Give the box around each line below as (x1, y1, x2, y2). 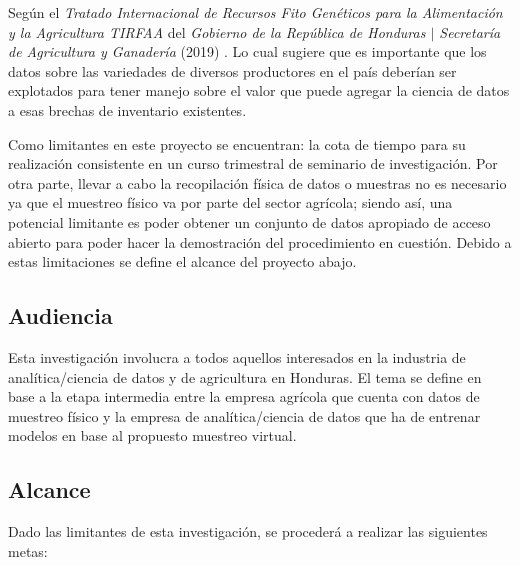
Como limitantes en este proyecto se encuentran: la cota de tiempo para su (8, 133, 466, 154)
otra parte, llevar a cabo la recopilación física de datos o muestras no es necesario (8, 172, 507, 193)
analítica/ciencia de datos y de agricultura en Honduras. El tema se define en (8, 366, 482, 387)
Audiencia (8, 300, 113, 331)
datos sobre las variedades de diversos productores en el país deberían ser (8, 60, 457, 81)
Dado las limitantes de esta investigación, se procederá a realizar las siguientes (8, 521, 488, 542)
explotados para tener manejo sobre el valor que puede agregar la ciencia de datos (8, 80, 510, 101)
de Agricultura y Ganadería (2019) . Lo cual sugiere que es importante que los (8, 41, 487, 62)
